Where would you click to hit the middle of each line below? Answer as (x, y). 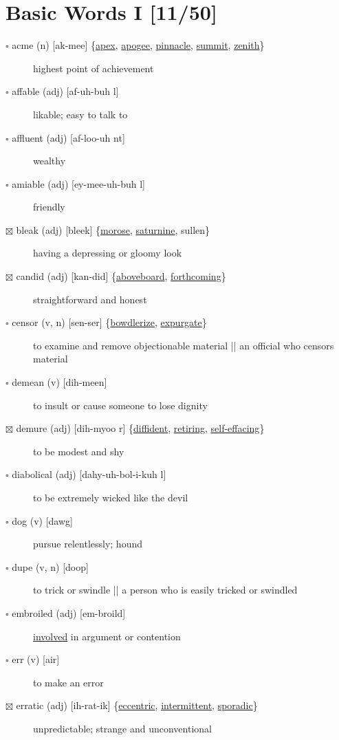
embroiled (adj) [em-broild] (69, 612)
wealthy (50, 161)
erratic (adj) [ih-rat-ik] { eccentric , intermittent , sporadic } (137, 705)
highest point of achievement (94, 68)
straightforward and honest (90, 299)
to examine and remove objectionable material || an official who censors (184, 345)
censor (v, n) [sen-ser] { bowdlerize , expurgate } (109, 322)
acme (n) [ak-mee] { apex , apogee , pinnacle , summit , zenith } (138, 45)
